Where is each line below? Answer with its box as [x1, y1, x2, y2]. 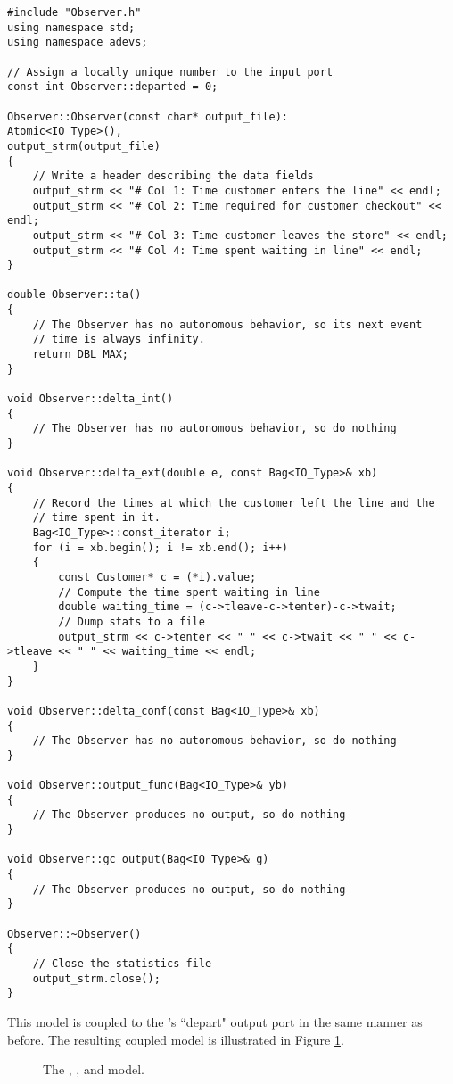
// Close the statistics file [32, 957, 212, 970]
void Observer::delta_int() [7, 393, 174, 406]
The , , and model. [43, 1060, 144, 1079]
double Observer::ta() [7, 288, 142, 302]
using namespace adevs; [7, 36, 148, 49]
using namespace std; [7, 21, 136, 34]
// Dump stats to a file [58, 615, 205, 628]
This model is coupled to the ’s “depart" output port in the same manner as [7, 1012, 423, 1030]
